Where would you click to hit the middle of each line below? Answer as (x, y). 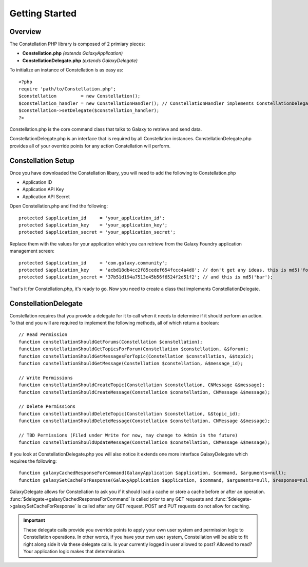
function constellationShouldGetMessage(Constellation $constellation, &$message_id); (131, 363)
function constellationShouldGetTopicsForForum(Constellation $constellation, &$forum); (134, 349)
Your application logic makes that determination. (74, 551)
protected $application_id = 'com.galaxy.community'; (93, 263)
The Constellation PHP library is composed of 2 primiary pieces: (77, 44)
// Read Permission (43, 335)
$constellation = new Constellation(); (80, 96)
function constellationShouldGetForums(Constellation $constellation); (111, 342)
